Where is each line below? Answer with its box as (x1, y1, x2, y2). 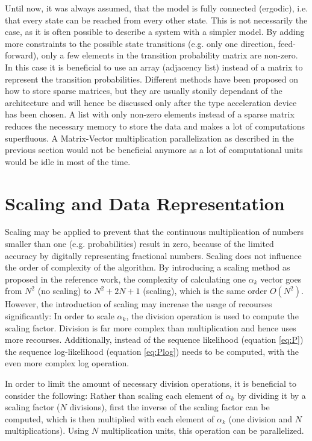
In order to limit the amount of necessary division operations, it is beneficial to (5, 377, 296, 389)
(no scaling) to (37, 284, 92, 297)
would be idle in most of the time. (5, 155, 131, 167)
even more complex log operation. (5, 357, 129, 369)
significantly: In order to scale (5, 310, 114, 322)
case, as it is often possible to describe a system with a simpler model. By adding (5, 25, 305, 38)
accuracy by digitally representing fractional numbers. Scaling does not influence (5, 249, 302, 261)
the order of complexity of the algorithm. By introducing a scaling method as (5, 261, 290, 274)
